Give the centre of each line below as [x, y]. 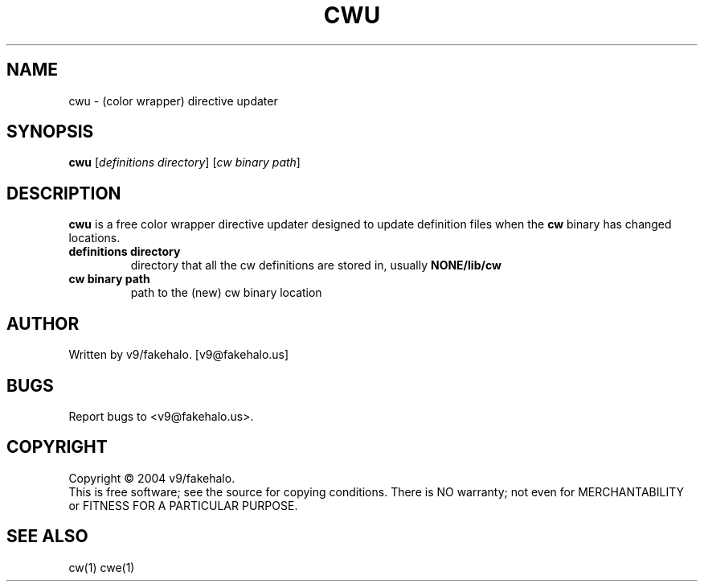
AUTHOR [43, 323]
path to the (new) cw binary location [226, 293]
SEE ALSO [47, 537]
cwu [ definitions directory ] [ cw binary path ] [184, 162]
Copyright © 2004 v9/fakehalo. [152, 478]
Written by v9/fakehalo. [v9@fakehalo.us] [179, 355]
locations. [94, 238]
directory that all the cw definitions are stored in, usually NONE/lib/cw [316, 265]
